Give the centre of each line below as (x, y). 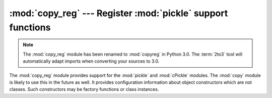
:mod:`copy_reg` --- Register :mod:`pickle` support (119, 13)
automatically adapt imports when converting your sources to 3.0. (91, 61)
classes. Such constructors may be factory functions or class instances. (84, 89)
